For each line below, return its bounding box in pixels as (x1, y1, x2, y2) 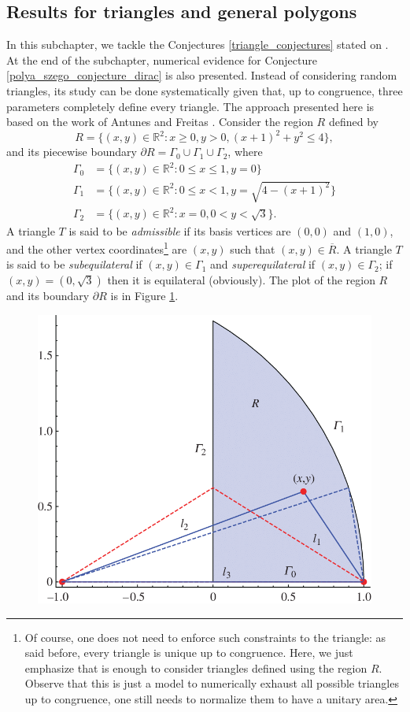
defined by (328, 113, 379, 130)
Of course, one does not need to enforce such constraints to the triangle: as (24, 629, 386, 645)
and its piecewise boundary (6, 143, 137, 160)
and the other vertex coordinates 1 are (6, 239, 187, 257)
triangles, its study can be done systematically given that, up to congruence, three (6, 82, 403, 98)
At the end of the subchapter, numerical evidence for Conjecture (6, 51, 317, 68)
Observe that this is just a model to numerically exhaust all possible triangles (24, 675, 399, 692)
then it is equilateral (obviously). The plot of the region (107, 271, 375, 287)
